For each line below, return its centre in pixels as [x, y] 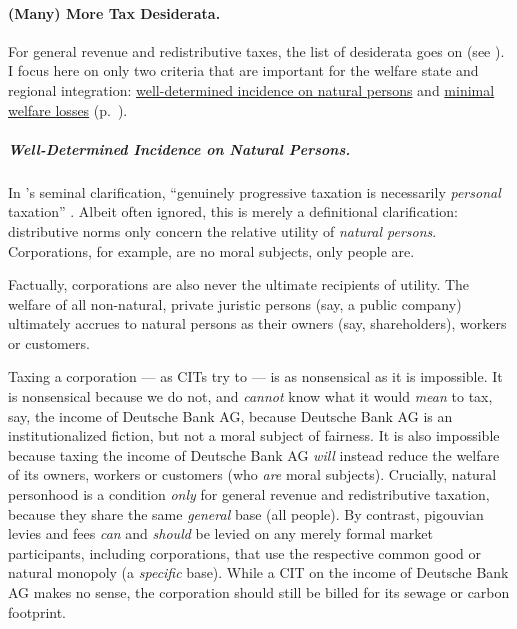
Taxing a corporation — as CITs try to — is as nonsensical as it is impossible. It [255, 376]
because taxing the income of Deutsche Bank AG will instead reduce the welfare [254, 454]
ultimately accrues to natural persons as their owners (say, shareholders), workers [257, 323]
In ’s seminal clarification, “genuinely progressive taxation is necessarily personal [254, 191]
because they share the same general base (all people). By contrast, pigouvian [246, 513]
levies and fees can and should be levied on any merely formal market [220, 533]
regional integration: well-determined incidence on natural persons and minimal [251, 89]
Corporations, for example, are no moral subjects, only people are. [211, 250]
